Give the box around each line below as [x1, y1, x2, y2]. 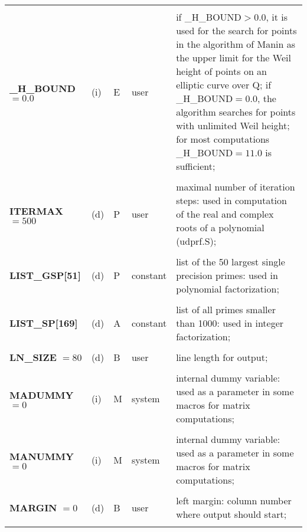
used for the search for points [176, 24, 297, 37]
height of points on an [176, 64, 267, 78]
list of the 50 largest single [176, 255, 285, 268]
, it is [266, 10, 288, 24]
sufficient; [176, 159, 215, 173]
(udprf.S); [176, 234, 217, 248]
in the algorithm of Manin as [176, 37, 296, 51]
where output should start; [176, 507, 287, 521]
